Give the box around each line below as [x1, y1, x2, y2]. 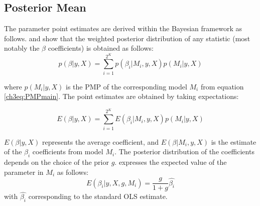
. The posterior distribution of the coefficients [114, 146, 254, 157]
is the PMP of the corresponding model [66, 81, 187, 91]
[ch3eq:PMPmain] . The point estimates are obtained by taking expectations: [4, 91, 239, 101]
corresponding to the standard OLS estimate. [28, 191, 168, 201]
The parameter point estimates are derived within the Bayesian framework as [4, 23, 242, 34]
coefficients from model [32, 146, 103, 157]
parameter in [4, 166, 44, 177]
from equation [200, 81, 244, 91]
